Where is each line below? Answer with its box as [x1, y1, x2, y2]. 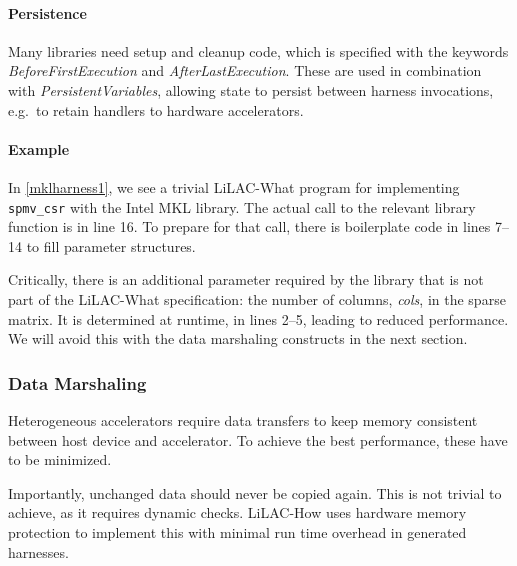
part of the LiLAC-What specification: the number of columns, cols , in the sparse [8, 289, 506, 309]
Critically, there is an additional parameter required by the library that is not [8, 269, 484, 290]
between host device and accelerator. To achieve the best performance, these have [8, 429, 508, 450]
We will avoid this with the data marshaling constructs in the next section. [8, 328, 468, 349]
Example [8, 138, 70, 159]
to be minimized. [8, 449, 112, 470]
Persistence [8, 2, 87, 23]
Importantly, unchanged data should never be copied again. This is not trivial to [8, 482, 502, 503]
